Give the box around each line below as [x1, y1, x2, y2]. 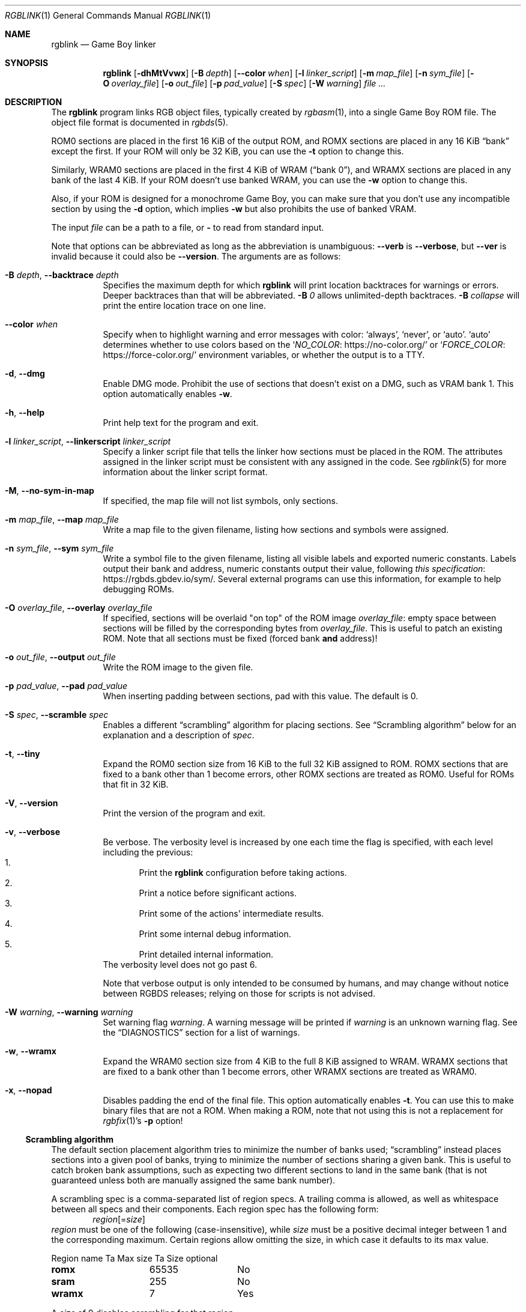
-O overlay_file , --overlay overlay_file [5, 603, 153, 613]
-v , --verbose [5, 827, 61, 837]
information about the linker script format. [103, 467, 268, 477]
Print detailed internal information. [139, 949, 274, 959]
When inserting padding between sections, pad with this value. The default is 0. [103, 691, 419, 701]
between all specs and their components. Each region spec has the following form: [51, 1204, 379, 1214]
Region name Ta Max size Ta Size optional [51, 1253, 218, 1263]
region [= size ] [92, 1214, 145, 1224]
